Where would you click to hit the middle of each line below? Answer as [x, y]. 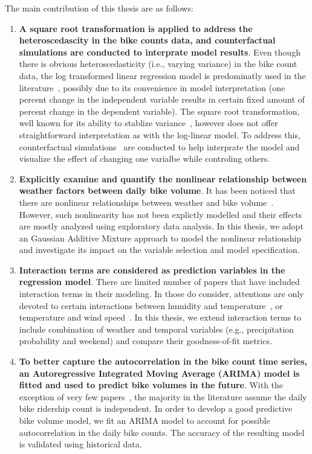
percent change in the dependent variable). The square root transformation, [159, 111]
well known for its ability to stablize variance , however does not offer [148, 123]
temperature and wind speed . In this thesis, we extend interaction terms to [160, 317]
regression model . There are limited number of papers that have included [159, 282]
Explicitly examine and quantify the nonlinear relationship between [163, 178]
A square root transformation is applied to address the [136, 28]
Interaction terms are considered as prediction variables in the [152, 270]
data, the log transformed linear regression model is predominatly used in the [162, 75]
